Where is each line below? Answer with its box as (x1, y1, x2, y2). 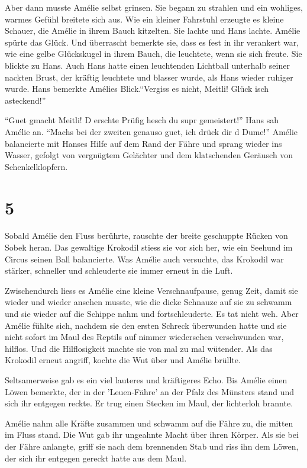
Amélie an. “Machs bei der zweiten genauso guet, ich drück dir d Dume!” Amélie (5, 125, 298, 137)
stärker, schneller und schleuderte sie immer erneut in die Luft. (5, 264, 233, 277)
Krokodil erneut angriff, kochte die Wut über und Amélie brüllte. (5, 354, 241, 366)
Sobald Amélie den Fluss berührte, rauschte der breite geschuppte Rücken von (5, 229, 288, 242)
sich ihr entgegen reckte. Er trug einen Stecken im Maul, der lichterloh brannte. (5, 397, 293, 409)
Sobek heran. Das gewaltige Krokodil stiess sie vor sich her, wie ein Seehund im (5, 241, 293, 254)
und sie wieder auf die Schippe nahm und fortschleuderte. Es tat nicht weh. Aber (5, 307, 299, 319)
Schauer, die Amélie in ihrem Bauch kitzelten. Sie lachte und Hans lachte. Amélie (5, 24, 300, 37)
